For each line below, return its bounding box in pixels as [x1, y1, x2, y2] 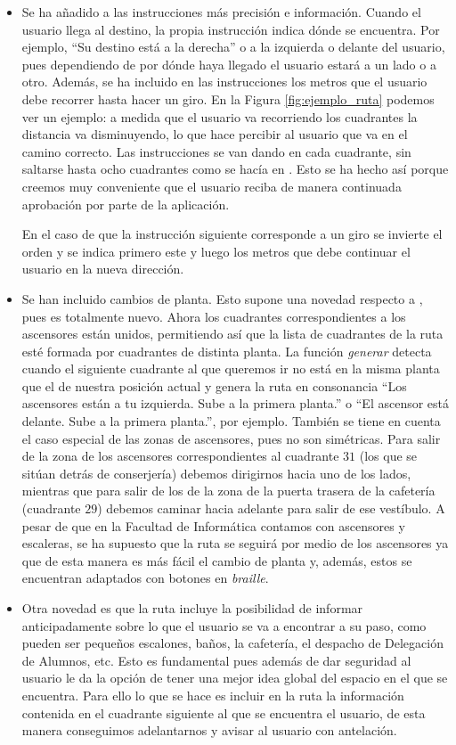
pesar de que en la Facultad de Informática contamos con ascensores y [21, 516, 405, 535]
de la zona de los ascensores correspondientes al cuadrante [21, 446, 339, 465]
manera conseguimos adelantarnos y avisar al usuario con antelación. [21, 721, 397, 740]
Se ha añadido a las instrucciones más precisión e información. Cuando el [21, 3, 421, 20]
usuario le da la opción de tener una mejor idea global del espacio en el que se [21, 668, 448, 687]
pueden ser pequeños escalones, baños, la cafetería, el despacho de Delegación [21, 634, 444, 652]
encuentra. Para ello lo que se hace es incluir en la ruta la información [21, 685, 404, 704]
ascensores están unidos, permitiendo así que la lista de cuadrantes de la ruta [21, 324, 444, 343]
